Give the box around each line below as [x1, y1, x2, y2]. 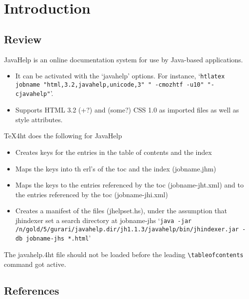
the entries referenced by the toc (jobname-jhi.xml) [15, 189, 168, 199]
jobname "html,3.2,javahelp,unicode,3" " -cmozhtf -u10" [15, 81, 204, 88]
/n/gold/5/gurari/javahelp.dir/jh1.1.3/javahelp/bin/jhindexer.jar [15, 225, 239, 233]
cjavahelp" [15, 91, 51, 98]
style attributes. [15, 114, 63, 124]
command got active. [4, 259, 66, 269]
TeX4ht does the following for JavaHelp [4, 131, 122, 141]
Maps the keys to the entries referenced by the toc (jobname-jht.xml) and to [15, 180, 244, 190]
